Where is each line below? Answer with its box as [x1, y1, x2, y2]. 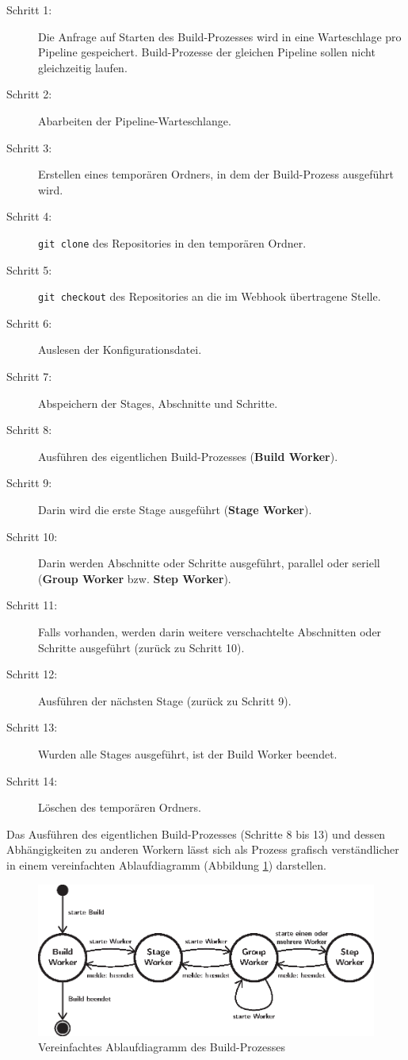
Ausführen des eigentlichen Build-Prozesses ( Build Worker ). [38, 447, 338, 464]
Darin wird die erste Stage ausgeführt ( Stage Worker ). [38, 501, 312, 517]
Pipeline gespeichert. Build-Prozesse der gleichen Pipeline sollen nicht [38, 44, 376, 60]
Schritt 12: [6, 666, 58, 682]
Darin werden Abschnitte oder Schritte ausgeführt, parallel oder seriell [38, 555, 380, 571]
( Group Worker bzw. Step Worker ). [38, 570, 231, 586]
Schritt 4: [6, 208, 52, 225]
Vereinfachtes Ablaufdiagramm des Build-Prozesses [38, 1039, 285, 1055]
